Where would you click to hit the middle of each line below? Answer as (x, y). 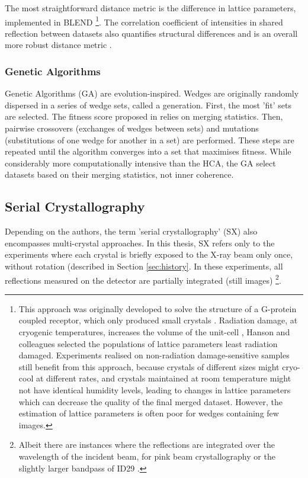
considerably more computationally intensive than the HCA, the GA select (140, 163)
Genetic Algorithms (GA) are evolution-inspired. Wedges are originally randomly (152, 93)
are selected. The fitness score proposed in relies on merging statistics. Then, (144, 116)
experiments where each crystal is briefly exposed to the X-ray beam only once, (149, 254)
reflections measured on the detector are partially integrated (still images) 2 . (143, 279)
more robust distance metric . (58, 45)
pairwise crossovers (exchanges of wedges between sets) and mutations (132, 128)
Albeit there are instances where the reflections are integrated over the (147, 445)
